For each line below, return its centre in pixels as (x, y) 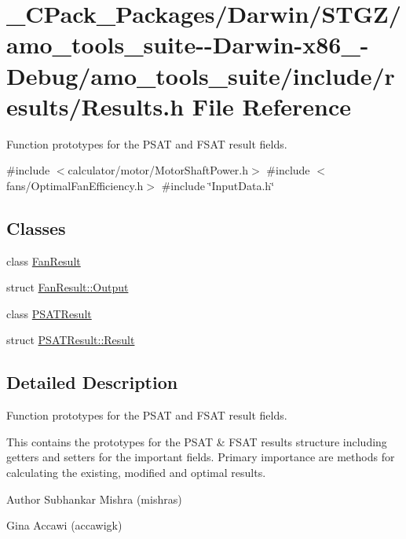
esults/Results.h (95, 106)
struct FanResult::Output (68, 287)
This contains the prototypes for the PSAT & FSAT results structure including (197, 441)
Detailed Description (92, 382)
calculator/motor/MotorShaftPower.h (158, 170)
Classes (36, 227)
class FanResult (44, 260)
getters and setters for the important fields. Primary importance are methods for (201, 457)
